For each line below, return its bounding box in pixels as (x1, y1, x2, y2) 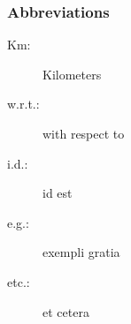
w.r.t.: (7, 94, 40, 113)
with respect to (42, 124, 125, 142)
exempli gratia (42, 243, 120, 261)
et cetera (42, 302, 89, 320)
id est (42, 184, 73, 202)
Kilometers (42, 64, 102, 83)
